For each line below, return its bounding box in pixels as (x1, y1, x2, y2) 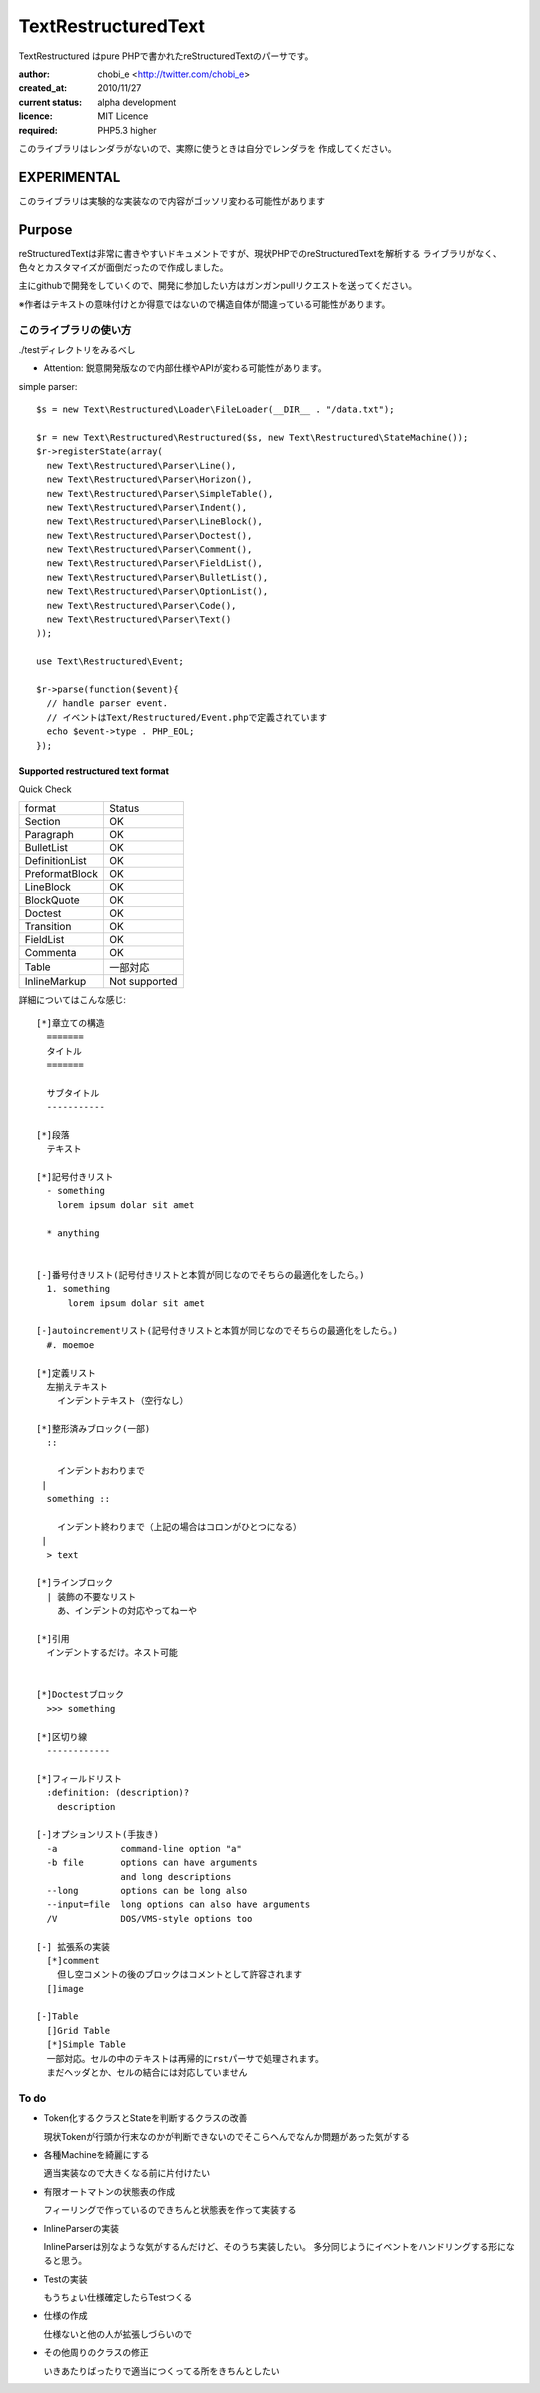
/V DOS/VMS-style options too (46, 1913, 253, 1924)
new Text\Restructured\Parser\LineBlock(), (46, 516, 264, 527)
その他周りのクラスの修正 (43, 2346, 149, 2359)
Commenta (24, 946, 77, 960)
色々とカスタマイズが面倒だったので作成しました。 (18, 261, 229, 274)
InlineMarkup (24, 975, 87, 989)
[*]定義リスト (36, 1367, 97, 1379)
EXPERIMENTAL (18, 168, 121, 185)
